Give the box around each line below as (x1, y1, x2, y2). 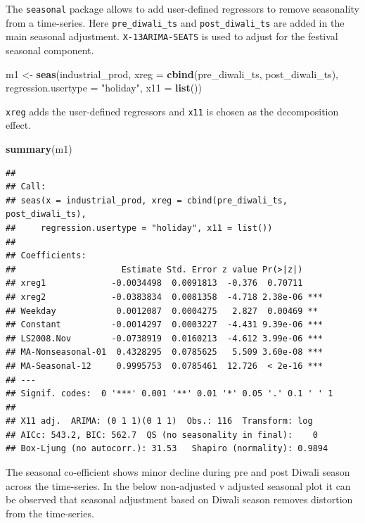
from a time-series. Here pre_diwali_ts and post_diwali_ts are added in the (6, 15, 345, 30)
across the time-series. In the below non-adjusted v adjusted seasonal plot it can (6, 478, 351, 493)
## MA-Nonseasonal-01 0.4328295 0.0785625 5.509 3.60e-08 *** (6, 347, 324, 358)
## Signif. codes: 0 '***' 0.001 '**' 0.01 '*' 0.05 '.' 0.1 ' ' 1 (6, 389, 333, 399)
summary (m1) (6, 141, 72, 156)
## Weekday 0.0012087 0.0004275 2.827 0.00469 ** (6, 305, 318, 316)
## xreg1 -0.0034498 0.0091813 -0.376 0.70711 (6, 278, 303, 289)
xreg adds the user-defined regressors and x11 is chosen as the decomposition (6, 103, 339, 118)
